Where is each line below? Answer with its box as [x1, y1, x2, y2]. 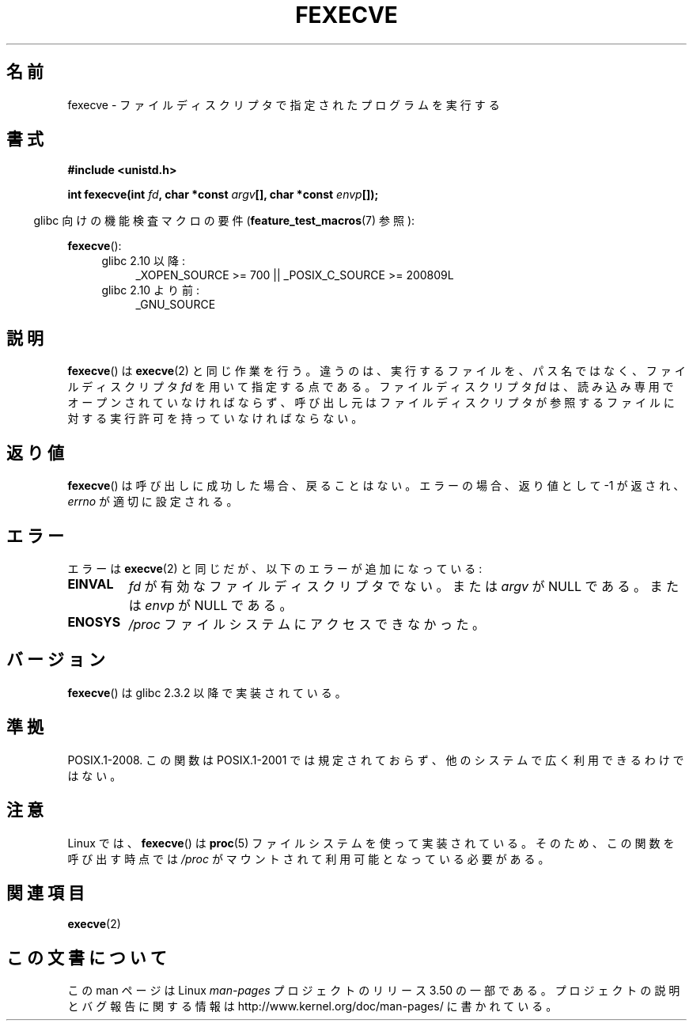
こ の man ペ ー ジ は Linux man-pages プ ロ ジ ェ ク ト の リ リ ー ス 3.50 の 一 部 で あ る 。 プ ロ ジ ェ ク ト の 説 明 [67, 983, 680, 998]
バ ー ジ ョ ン [6, 650, 105, 670]
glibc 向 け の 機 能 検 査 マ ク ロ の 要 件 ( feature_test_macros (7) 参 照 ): [33, 214, 415, 228]
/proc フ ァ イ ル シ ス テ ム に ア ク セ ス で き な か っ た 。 [128, 616, 485, 632]
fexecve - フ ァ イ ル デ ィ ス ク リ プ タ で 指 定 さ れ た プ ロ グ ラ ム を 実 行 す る [67, 97, 500, 112]
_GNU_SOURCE [135, 297, 216, 312]
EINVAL [67, 575, 114, 592]
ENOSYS [67, 613, 121, 630]
